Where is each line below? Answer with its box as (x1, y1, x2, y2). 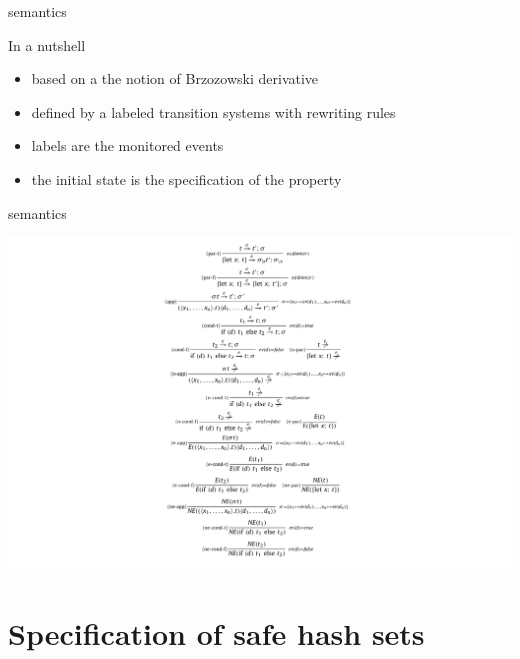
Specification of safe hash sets (8, 613, 425, 654)
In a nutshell (8, 34, 86, 55)
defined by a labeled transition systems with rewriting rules (31, 101, 396, 122)
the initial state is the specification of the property (31, 168, 342, 189)
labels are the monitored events (31, 135, 224, 156)
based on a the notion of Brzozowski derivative (31, 68, 319, 89)
